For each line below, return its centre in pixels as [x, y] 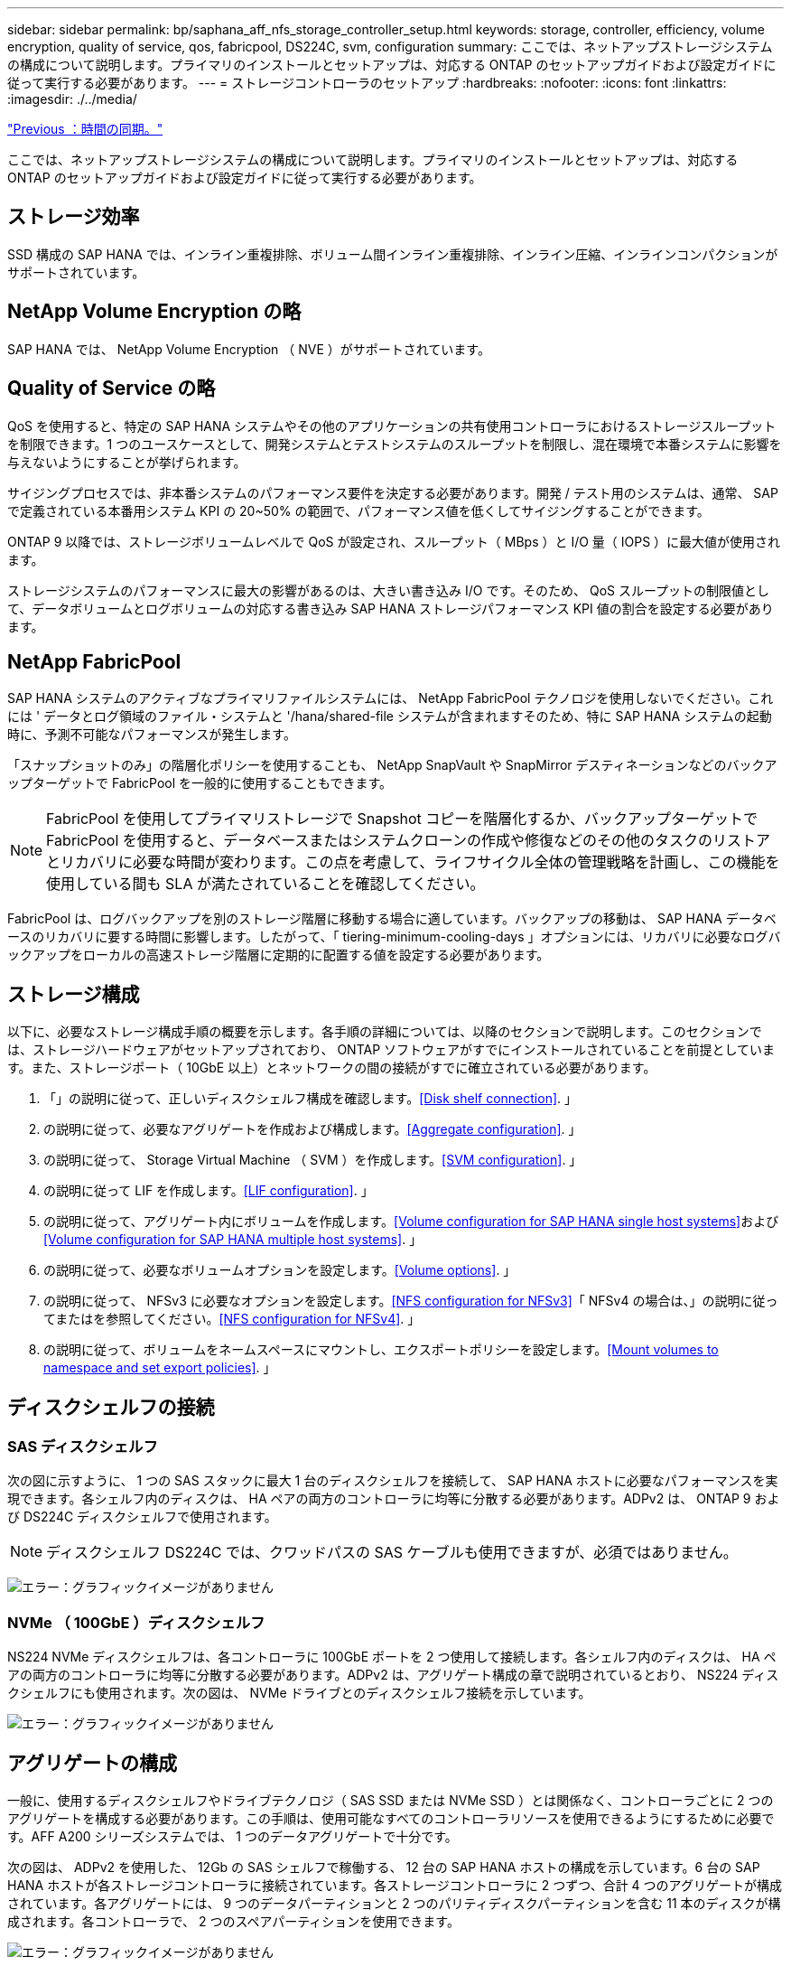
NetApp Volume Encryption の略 [154, 312]
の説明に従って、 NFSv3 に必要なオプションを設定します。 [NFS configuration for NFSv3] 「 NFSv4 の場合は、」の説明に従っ [411, 1301]
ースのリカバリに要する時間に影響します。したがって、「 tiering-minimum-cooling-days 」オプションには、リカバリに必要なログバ [394, 937]
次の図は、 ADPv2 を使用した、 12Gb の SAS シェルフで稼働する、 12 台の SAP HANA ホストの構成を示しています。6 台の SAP [384, 1868]
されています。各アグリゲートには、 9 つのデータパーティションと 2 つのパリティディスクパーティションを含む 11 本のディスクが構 [394, 1904]
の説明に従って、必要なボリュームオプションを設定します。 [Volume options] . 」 [280, 1270]
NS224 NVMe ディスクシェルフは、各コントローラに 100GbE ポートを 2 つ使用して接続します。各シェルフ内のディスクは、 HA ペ [392, 1657]
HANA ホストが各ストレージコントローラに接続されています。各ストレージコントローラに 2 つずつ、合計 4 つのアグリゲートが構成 [395, 1886]
